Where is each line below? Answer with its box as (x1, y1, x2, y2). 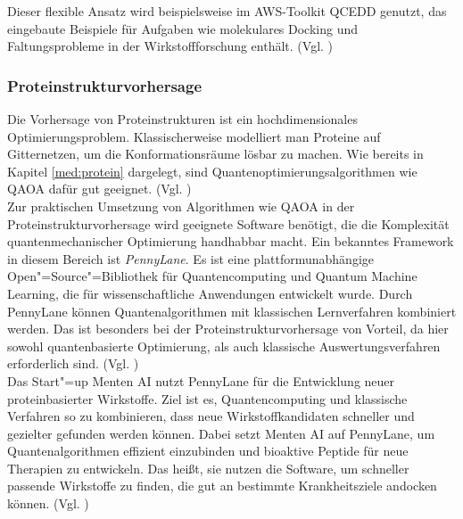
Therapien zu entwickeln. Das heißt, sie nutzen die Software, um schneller (7, 458, 409, 477)
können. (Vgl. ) (7, 494, 89, 513)
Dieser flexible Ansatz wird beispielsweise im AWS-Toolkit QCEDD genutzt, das (7, 2, 447, 20)
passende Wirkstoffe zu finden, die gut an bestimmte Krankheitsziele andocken (7, 476, 437, 495)
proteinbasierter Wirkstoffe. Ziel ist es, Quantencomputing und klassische (7, 389, 408, 408)
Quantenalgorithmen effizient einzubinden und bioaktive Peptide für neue (7, 441, 409, 460)
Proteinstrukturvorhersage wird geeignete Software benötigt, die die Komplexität (7, 214, 450, 233)
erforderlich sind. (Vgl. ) (7, 354, 139, 373)
